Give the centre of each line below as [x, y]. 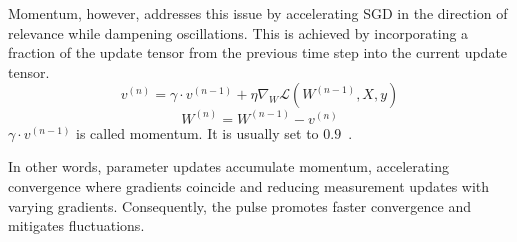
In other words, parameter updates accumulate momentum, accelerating [228, 166]
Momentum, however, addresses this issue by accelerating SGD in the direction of [258, 13]
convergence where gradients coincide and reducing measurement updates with [249, 186]
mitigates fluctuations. [76, 225]
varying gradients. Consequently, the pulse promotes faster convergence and [239, 205]
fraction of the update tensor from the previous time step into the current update [258, 52]
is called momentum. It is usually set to [197, 132]
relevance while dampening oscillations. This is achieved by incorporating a [238, 32]
